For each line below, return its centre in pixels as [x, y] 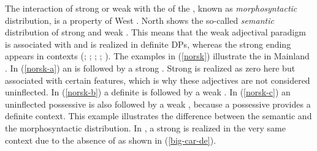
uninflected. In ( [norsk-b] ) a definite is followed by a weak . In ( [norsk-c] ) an [148, 92]
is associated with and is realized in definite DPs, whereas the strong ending [148, 44]
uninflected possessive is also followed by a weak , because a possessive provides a [158, 104]
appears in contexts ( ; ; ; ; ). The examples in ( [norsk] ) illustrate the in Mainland [157, 56]
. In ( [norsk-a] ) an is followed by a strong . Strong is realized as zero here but [150, 68]
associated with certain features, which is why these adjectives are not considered [158, 80]
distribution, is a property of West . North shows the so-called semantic [139, 20]
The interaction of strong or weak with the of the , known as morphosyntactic [151, 8]
